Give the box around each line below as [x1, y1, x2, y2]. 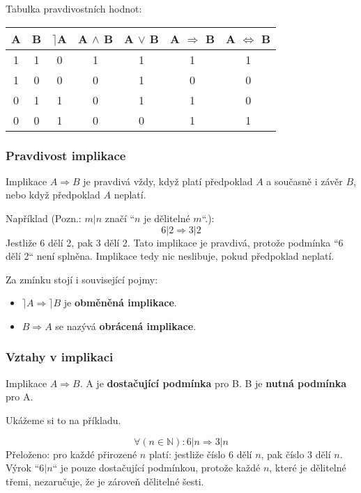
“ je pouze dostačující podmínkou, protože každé [52, 460, 261, 475]
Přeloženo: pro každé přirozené [6, 446, 137, 461]
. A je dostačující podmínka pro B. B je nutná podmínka [79, 375, 347, 390]
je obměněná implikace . [63, 295, 177, 310]
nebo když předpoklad [6, 187, 100, 202]
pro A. [6, 389, 33, 404]
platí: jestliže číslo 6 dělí [148, 446, 252, 461]
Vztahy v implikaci [6, 348, 114, 366]
